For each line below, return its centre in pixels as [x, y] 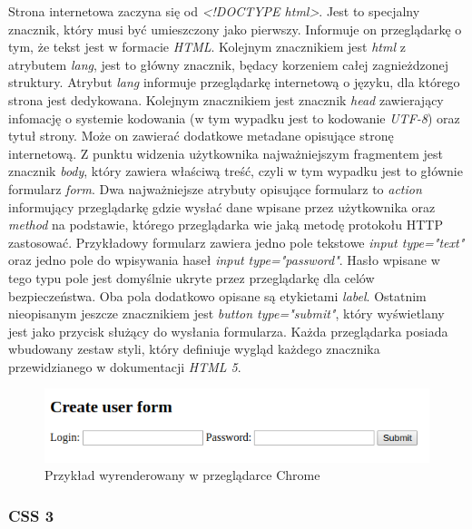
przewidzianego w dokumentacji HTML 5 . [125, 366]
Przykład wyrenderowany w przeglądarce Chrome [182, 475]
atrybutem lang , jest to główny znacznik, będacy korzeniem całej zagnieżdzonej [228, 64]
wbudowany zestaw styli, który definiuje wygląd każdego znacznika [194, 349]
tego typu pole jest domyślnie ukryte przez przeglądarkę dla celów [192, 277]
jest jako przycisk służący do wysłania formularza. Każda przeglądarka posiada [228, 331]
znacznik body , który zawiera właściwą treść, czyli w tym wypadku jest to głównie [236, 171]
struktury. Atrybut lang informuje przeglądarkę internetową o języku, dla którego [234, 82]
